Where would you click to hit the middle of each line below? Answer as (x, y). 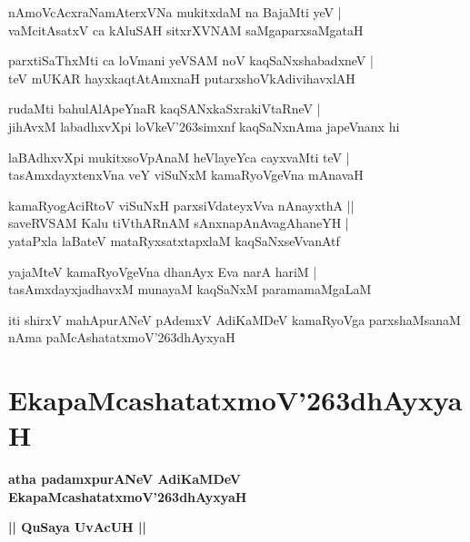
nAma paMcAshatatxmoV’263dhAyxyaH (122, 337)
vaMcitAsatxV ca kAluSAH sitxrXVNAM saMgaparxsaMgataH (186, 30)
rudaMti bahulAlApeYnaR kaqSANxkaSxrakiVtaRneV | (165, 108)
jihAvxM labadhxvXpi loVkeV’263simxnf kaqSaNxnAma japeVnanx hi (204, 126)
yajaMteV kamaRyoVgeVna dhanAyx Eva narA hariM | (163, 271)
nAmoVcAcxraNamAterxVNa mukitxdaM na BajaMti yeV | (175, 12)
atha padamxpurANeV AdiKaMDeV (125, 479)
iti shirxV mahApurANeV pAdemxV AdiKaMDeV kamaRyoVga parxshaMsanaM (235, 319)
